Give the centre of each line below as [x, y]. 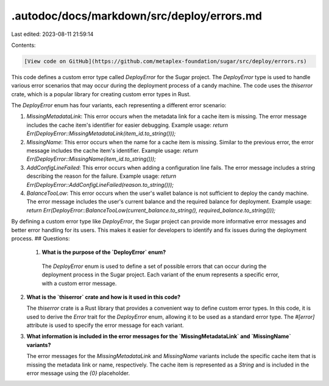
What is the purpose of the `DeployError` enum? [104, 252]
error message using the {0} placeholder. [78, 373]
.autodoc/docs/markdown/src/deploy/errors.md [136, 16]
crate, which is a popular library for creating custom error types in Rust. [101, 94]
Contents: [23, 45]
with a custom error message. [79, 283]
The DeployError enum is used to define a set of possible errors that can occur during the [154, 266]
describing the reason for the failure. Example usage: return [101, 176]
